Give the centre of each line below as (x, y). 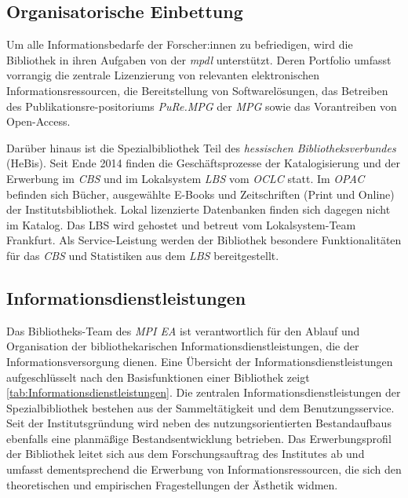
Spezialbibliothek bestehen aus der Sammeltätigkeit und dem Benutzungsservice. (200, 407)
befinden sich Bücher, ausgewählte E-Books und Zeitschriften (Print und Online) (200, 194)
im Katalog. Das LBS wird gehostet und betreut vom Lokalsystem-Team (181, 224)
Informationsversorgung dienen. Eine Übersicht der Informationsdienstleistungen (200, 361)
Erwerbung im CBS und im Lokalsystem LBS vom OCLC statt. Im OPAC (186, 178)
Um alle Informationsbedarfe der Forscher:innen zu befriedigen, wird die (180, 44)
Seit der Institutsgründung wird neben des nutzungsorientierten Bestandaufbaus (199, 423)
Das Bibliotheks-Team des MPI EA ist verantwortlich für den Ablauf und (183, 330)
